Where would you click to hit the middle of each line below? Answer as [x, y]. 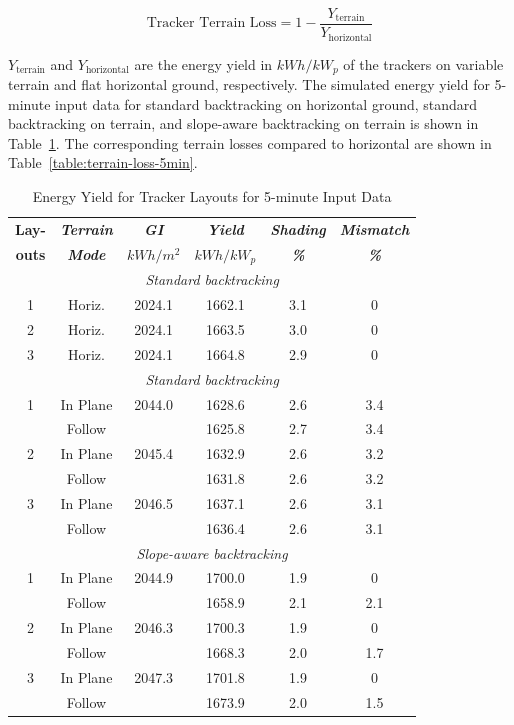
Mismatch [374, 228]
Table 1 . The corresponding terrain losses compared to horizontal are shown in [250, 142]
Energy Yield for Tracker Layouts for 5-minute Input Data [212, 195]
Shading [298, 228]
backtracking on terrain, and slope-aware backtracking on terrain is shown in [243, 123]
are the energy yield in [203, 63]
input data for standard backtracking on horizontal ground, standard [266, 103]
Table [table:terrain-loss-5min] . [103, 162]
